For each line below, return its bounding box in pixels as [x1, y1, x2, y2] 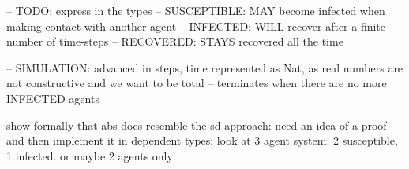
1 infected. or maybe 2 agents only [6, 147, 173, 163]
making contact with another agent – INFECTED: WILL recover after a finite [6, 17, 386, 34]
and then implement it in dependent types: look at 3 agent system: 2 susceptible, [6, 132, 398, 149]
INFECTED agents [6, 90, 99, 106]
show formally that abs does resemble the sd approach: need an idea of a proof [6, 116, 387, 133]
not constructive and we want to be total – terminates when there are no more [6, 75, 387, 91]
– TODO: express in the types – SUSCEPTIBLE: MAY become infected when [6, 2, 385, 18]
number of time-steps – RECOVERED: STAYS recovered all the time [6, 33, 343, 50]
